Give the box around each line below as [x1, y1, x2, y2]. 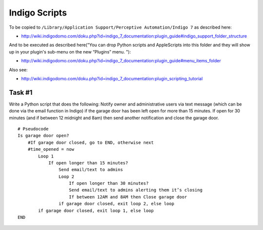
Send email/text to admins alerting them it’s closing [69, 187, 203, 193]
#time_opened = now [27, 146, 75, 152]
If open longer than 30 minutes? [69, 180, 149, 186]
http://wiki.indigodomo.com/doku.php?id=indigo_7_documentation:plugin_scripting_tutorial [21, 75, 203, 81]
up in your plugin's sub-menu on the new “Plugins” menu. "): [9, 49, 131, 54]
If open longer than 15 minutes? [48, 160, 129, 165]
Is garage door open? [18, 133, 69, 139]
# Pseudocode [18, 126, 49, 131]
